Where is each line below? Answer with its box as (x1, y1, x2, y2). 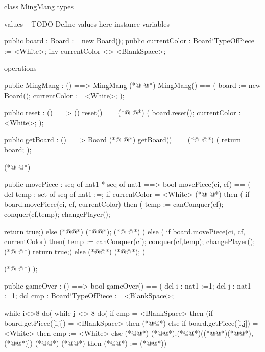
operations (4, 62, 37, 73)
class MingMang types (4, 1, 74, 11)
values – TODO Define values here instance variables (4, 18, 170, 29)
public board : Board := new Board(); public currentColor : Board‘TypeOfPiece (4, 35, 254, 46)
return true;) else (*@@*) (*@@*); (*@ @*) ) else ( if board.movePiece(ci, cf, (4, 226, 245, 236)
